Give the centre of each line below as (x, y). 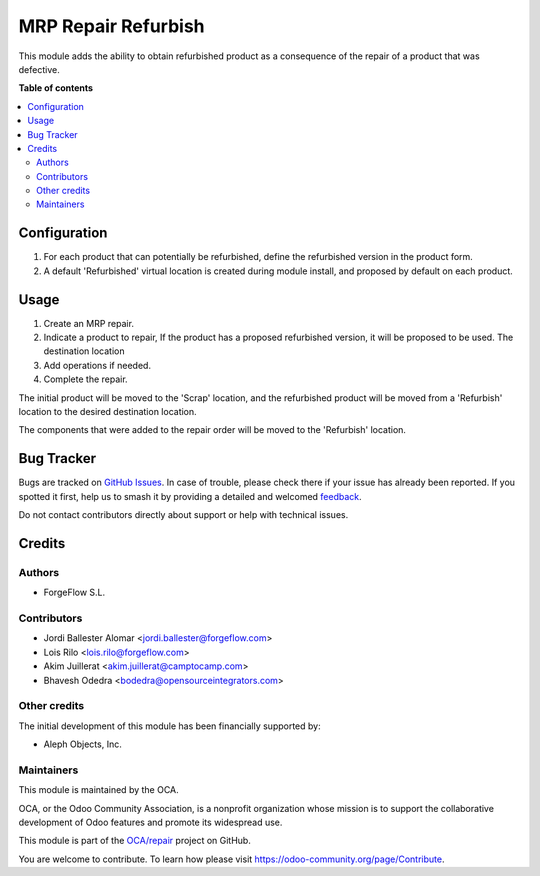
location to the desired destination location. (107, 411)
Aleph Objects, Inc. (82, 744)
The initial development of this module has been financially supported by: (169, 726)
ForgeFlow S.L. (74, 592)
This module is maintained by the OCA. (98, 790)
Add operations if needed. (97, 365)
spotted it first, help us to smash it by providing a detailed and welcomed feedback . (190, 496)
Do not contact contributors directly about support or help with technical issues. (183, 515)
